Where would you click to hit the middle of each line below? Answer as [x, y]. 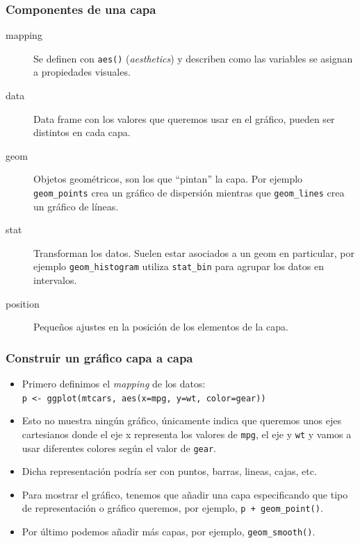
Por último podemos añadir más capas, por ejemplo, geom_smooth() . [169, 532]
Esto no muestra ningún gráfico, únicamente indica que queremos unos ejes [181, 420]
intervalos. [55, 280]
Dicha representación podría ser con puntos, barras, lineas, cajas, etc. [169, 471]
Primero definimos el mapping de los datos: [114, 384]
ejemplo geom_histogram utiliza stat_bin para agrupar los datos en [179, 266]
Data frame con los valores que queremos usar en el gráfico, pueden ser [184, 118]
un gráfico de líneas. [76, 206]
